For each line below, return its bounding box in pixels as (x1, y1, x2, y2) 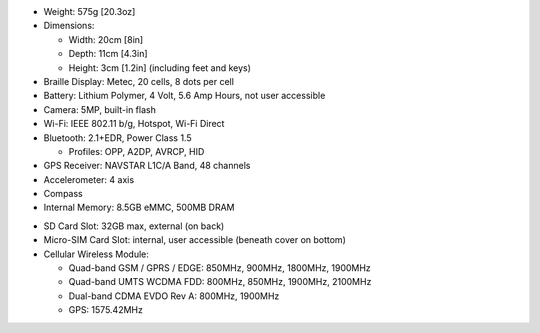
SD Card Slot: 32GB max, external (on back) (43, 220, 225, 232)
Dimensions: (43, 20, 95, 32)
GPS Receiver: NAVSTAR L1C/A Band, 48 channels (43, 160, 251, 172)
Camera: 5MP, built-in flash (43, 103, 157, 115)
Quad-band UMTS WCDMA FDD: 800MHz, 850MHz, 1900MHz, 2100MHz (68, 276, 372, 288)
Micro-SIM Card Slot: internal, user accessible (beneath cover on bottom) (43, 234, 347, 246)
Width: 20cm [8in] (68, 33, 144, 45)
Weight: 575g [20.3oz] (43, 6, 136, 17)
